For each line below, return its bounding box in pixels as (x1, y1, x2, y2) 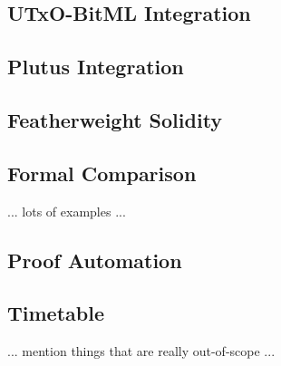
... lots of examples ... (7, 201, 126, 220)
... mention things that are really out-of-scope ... (7, 342, 276, 361)
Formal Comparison (7, 159, 197, 187)
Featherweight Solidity (7, 105, 223, 133)
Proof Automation (7, 246, 182, 274)
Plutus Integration (7, 53, 184, 81)
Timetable (7, 299, 104, 327)
